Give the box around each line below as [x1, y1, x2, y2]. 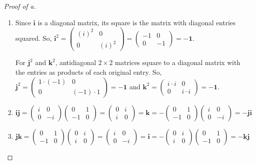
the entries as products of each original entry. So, [15, 66, 162, 77]
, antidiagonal [55, 57, 96, 67]
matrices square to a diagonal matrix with [115, 57, 240, 67]
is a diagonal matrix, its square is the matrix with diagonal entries [37, 17, 236, 27]
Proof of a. [4, 1, 36, 11]
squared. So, [15, 33, 52, 43]
